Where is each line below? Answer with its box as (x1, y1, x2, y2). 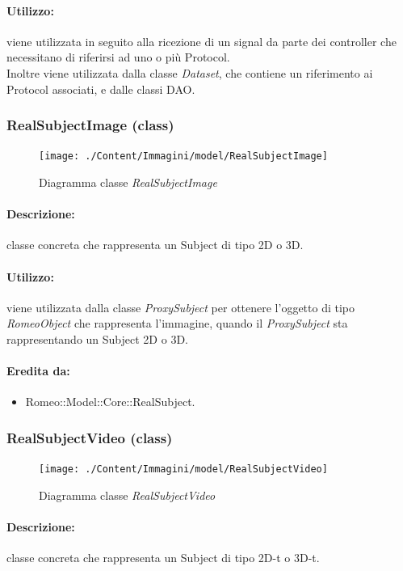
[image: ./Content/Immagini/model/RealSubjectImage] (39, 150, 328, 163)
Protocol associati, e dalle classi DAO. (6, 80, 195, 97)
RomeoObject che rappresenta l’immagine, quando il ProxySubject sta (6, 315, 348, 332)
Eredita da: (6, 362, 70, 379)
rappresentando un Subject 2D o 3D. (6, 331, 188, 348)
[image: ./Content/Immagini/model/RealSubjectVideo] (39, 463, 328, 476)
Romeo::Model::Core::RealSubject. (25, 393, 195, 410)
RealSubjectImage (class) (6, 115, 174, 135)
